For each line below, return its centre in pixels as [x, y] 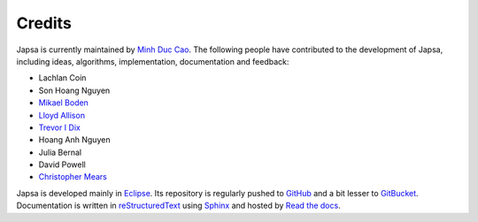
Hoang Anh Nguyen [74, 140]
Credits [44, 23]
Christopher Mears [73, 177]
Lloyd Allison [62, 115]
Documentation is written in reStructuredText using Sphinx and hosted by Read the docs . [178, 206]
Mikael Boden [63, 103]
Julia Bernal [60, 152]
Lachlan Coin [62, 78]
